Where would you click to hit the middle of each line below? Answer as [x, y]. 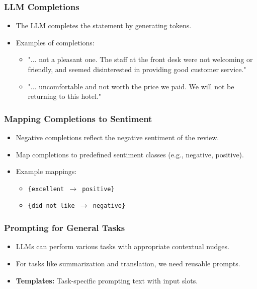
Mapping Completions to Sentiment [78, 118]
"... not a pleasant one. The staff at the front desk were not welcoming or [140, 59]
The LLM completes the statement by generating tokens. [104, 25]
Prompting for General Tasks [65, 228]
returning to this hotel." [65, 96]
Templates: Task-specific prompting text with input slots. [107, 280]
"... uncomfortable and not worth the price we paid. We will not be [131, 86]
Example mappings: [46, 171]
